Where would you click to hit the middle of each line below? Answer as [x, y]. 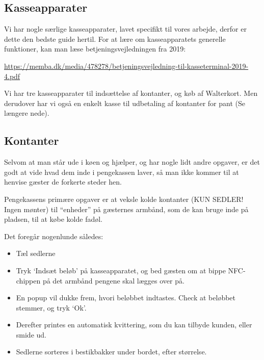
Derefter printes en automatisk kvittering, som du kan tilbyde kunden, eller [134, 325]
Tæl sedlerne [36, 253]
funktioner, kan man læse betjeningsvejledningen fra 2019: [95, 49]
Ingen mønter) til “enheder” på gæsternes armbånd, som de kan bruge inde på [126, 209]
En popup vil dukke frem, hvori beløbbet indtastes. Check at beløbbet [126, 298]
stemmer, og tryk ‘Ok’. [51, 307]
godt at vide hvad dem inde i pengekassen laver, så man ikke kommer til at [122, 172]
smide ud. [31, 334]
